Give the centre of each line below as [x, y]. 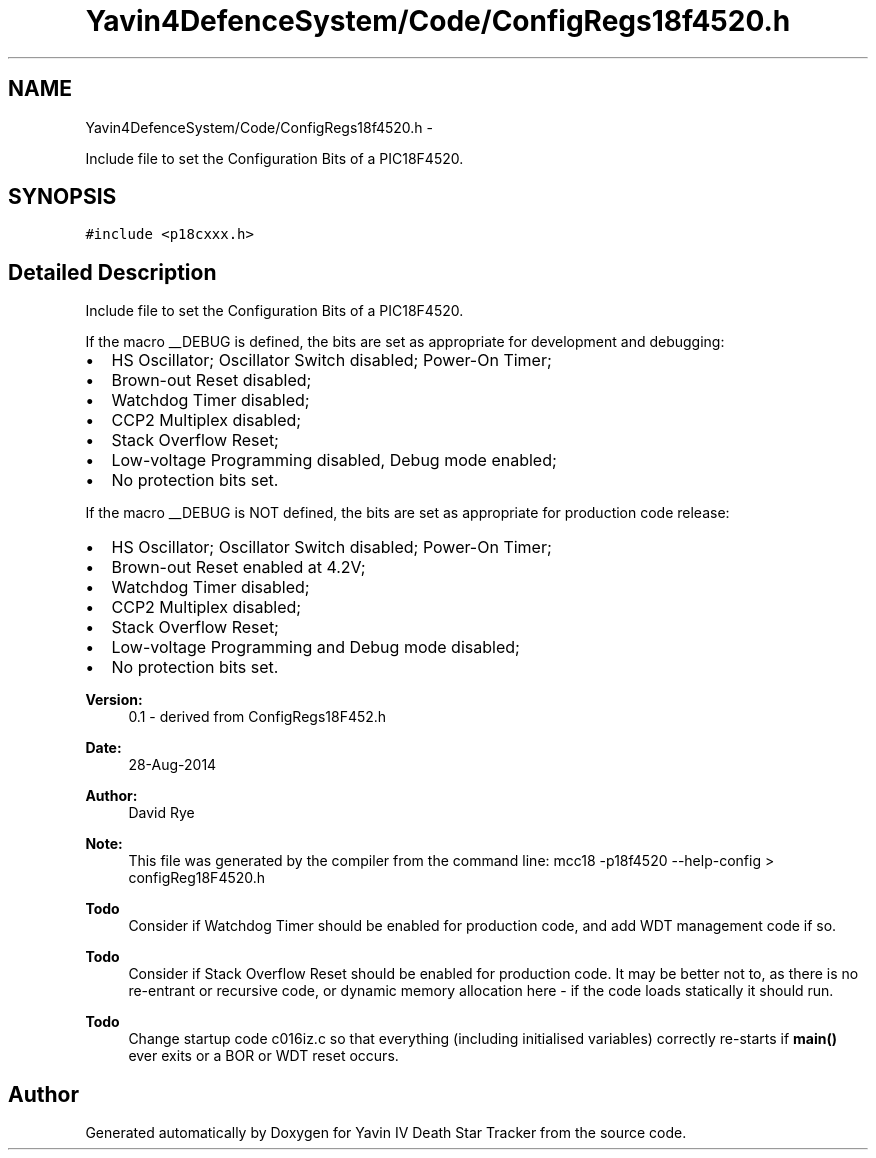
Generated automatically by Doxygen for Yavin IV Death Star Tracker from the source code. [386, 1133]
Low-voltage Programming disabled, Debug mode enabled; [334, 460]
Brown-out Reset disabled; [211, 380]
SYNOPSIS [62, 197]
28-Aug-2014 [172, 765]
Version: [114, 700]
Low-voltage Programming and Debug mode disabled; [315, 647]
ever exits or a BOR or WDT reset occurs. [263, 1056]
